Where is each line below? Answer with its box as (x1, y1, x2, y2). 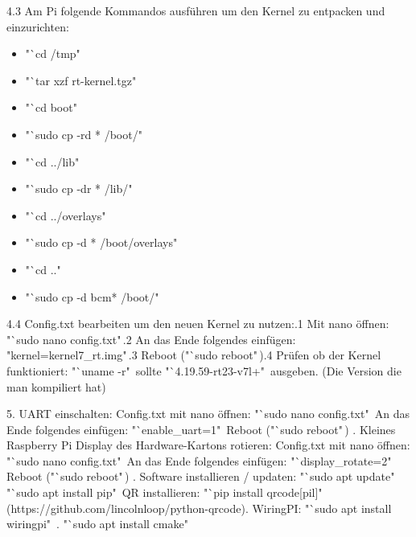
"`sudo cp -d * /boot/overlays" (25, 234, 178, 251)
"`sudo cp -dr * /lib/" (25, 180, 133, 197)
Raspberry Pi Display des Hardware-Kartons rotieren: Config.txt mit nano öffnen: (6, 437, 410, 453)
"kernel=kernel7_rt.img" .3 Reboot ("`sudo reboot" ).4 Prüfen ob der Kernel (6, 346, 381, 363)
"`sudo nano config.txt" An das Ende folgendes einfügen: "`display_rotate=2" (6, 452, 392, 469)
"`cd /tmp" (25, 45, 80, 62)
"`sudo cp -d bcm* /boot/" (25, 288, 159, 305)
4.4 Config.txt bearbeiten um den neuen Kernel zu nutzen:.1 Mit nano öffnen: (6, 315, 389, 332)
